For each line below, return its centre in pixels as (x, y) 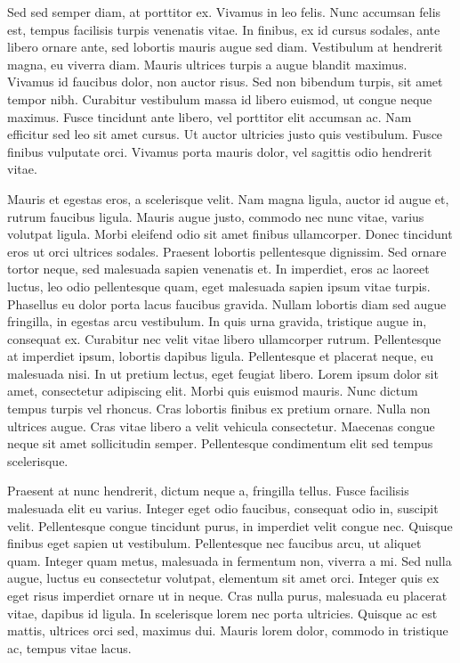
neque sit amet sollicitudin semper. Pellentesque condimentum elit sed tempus (220, 443)
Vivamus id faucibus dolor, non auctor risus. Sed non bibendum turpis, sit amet (225, 82)
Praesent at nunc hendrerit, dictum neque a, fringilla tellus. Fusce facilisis (208, 491)
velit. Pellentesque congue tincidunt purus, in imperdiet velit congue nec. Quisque (230, 525)
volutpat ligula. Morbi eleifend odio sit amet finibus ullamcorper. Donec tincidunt (230, 234)
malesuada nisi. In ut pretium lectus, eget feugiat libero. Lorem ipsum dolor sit (223, 373)
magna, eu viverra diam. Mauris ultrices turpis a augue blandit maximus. (207, 64)
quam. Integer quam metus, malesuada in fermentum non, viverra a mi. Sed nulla (230, 560)
